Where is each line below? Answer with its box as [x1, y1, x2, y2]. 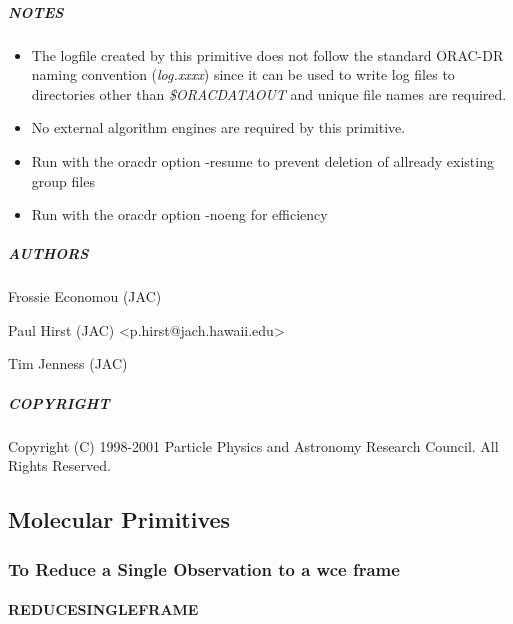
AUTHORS [8, 243, 89, 264]
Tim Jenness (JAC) [8, 353, 128, 374]
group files [31, 170, 95, 191]
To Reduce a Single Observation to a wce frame [8, 556, 400, 581]
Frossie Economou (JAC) [8, 286, 162, 307]
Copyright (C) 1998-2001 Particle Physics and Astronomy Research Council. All [8, 435, 499, 456]
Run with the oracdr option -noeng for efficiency [31, 204, 328, 225]
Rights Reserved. [8, 455, 111, 476]
